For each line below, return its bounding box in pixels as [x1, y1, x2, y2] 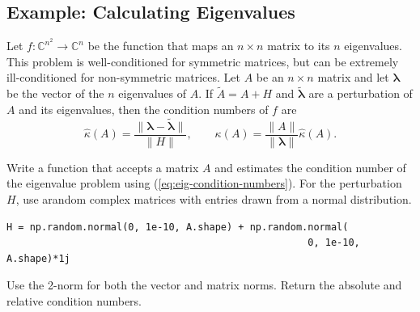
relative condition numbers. [6, 292, 142, 309]
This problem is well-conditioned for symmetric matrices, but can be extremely [6, 53, 399, 70]
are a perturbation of [308, 85, 413, 102]
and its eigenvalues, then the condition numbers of [19, 100, 269, 117]
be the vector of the [6, 85, 104, 102]
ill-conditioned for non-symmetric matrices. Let [6, 69, 241, 86]
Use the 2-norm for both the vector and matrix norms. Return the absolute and [6, 276, 402, 293]
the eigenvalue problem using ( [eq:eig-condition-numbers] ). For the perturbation [6, 175, 402, 192]
